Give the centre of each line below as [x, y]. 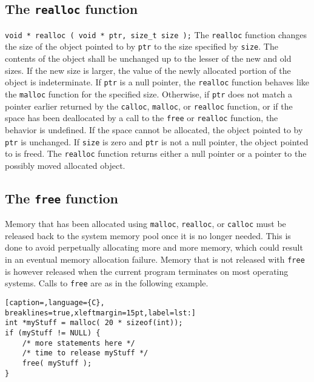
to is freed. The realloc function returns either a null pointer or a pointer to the [156, 153]
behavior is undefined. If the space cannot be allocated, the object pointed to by [154, 129]
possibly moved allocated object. [65, 165]
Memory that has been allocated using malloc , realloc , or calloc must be [145, 224]
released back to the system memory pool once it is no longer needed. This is [148, 235]
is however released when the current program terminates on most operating [147, 271]
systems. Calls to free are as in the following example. [107, 283]
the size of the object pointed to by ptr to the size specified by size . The [142, 46]
